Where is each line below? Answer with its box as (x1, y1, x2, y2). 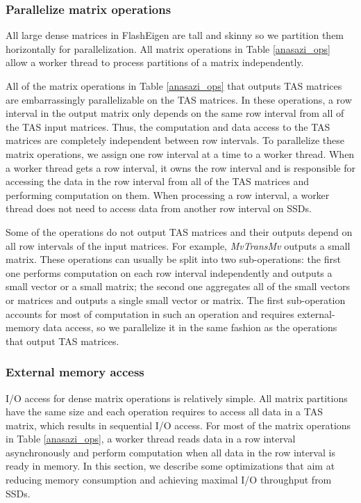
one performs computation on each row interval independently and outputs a (6, 265, 333, 280)
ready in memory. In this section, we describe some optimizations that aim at (6, 458, 335, 473)
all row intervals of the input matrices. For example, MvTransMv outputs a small (6, 238, 351, 253)
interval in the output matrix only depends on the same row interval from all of (6, 106, 344, 120)
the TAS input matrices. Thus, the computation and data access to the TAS (6, 119, 330, 134)
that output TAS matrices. (6, 333, 119, 348)
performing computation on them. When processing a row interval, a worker (6, 187, 330, 202)
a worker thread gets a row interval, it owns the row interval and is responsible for (6, 160, 355, 175)
